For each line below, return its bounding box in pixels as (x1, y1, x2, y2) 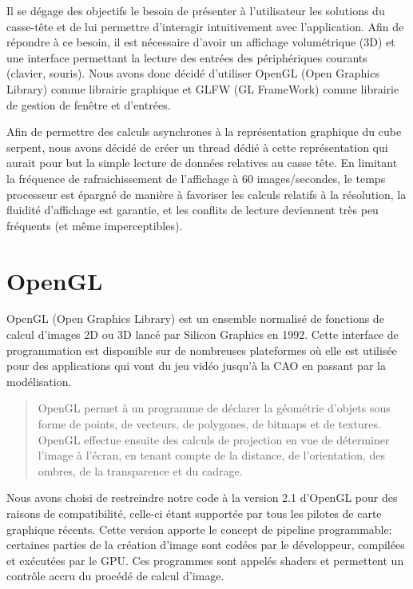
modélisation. (6, 372, 72, 389)
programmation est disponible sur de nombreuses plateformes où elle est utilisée (6, 341, 397, 358)
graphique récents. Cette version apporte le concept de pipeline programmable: (6, 520, 392, 537)
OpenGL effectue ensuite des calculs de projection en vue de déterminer (38, 431, 390, 448)
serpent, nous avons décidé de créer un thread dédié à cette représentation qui (6, 138, 388, 155)
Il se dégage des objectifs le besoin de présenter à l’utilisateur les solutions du (6, 2, 385, 18)
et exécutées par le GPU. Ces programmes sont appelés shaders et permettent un (6, 551, 404, 568)
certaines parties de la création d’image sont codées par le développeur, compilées (6, 536, 405, 553)
